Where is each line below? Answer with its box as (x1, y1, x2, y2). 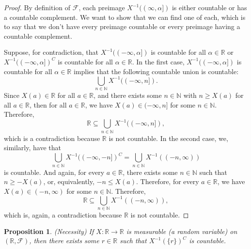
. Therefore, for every (136, 176, 199, 187)
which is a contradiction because (4, 133, 100, 143)
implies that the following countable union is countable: (73, 66, 239, 76)
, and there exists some (94, 90, 162, 100)
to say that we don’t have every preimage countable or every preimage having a (4, 21, 240, 31)
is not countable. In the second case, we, (109, 133, 228, 143)
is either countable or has (172, 2, 247, 12)
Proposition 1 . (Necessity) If (4, 226, 94, 236)
